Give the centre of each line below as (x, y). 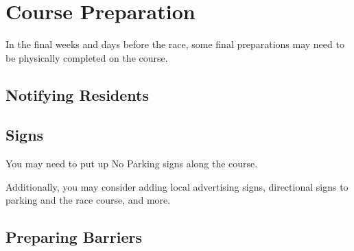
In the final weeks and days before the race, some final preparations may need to (175, 44)
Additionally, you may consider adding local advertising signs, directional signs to (177, 186)
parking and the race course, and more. (88, 200)
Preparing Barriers (74, 237)
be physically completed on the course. (87, 57)
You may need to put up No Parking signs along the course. (132, 164)
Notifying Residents (77, 94)
